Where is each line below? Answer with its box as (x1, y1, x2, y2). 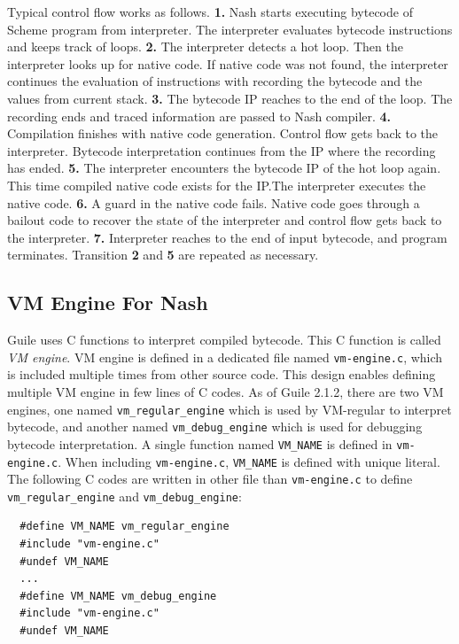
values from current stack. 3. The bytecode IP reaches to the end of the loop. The (7, 89, 453, 107)
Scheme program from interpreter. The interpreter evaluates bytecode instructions (7, 19, 453, 38)
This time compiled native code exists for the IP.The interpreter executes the (7, 175, 426, 194)
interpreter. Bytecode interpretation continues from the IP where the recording (7, 141, 436, 159)
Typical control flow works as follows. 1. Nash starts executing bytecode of (7, 3, 413, 20)
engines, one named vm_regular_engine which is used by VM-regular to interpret (7, 400, 452, 418)
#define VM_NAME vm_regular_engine (19, 520, 229, 533)
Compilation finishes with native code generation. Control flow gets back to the (7, 124, 439, 143)
